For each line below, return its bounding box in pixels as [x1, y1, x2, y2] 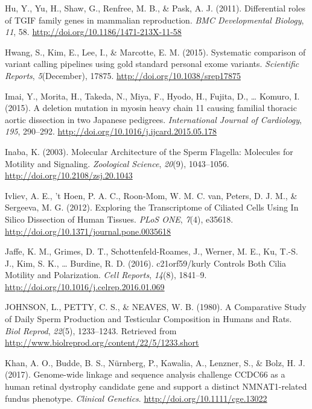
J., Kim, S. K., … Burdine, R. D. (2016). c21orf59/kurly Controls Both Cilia [5, 256, 287, 269]
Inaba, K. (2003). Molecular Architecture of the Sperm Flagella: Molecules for [5, 145, 293, 157]
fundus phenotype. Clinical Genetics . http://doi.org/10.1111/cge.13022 [5, 392, 267, 404]
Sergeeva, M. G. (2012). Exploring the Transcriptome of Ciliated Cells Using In [5, 201, 299, 214]
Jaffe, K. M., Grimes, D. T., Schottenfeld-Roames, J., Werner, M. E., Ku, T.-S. [5, 245, 298, 258]
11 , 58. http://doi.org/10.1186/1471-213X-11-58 [5, 25, 182, 38]
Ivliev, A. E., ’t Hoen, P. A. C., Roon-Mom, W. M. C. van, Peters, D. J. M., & [5, 189, 298, 201]
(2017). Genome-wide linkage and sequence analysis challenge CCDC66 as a [5, 368, 285, 381]
